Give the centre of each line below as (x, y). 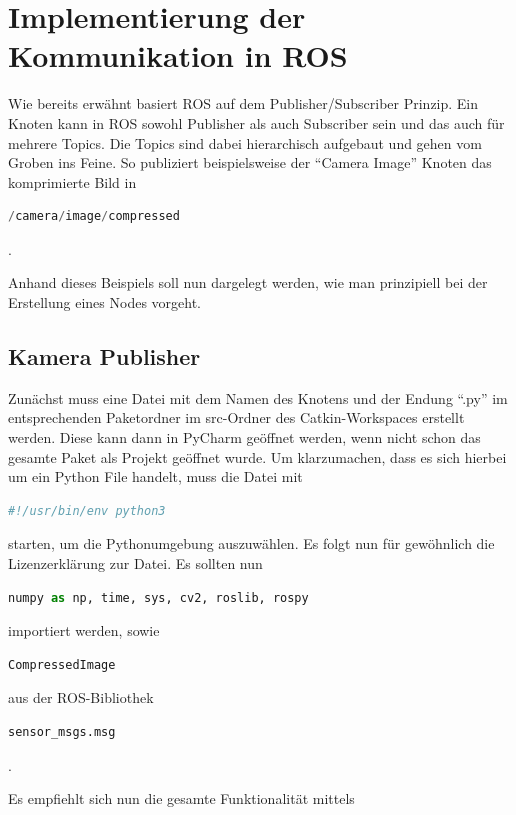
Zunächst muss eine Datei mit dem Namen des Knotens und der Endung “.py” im (258, 397)
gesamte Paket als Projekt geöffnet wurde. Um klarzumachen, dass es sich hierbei (257, 456)
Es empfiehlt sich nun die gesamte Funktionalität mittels (181, 798)
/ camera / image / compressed (94, 216)
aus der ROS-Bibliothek (81, 697)
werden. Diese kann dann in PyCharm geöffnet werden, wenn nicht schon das (244, 437)
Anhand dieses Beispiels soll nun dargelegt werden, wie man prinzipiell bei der (248, 282)
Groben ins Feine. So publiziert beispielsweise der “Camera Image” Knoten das (250, 162)
